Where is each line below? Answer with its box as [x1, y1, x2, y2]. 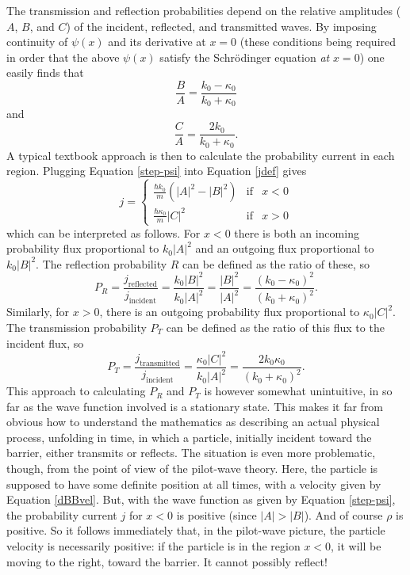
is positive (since [176, 506, 257, 523]
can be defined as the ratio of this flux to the [166, 318, 385, 335]
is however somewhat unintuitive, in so [204, 383, 393, 399]
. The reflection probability [36, 255, 167, 272]
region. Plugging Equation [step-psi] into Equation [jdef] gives [6, 162, 307, 179]
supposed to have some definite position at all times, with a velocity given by [6, 475, 381, 492]
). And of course [304, 506, 383, 523]
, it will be [331, 538, 381, 554]
